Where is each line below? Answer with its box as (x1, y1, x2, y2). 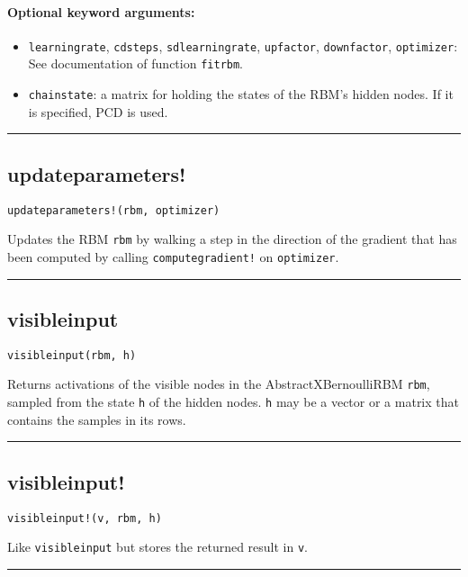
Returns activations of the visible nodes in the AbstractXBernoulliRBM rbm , (7, 374, 430, 393)
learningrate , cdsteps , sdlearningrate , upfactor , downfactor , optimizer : (28, 36, 458, 55)
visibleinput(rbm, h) (7, 348, 137, 362)
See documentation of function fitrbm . (28, 54, 244, 73)
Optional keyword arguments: (7, 2, 195, 21)
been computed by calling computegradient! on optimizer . (7, 247, 339, 266)
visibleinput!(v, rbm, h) (7, 511, 162, 525)
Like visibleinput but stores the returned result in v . (7, 537, 309, 556)
